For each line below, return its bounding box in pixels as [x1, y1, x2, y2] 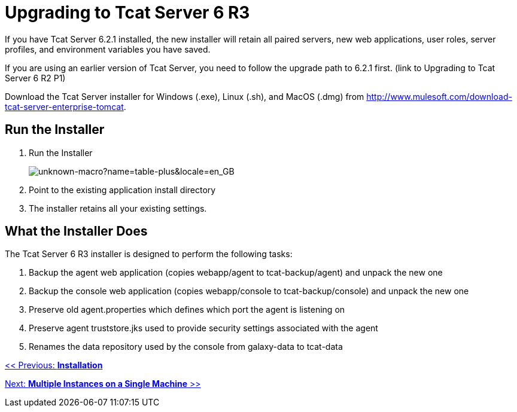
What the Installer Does [5, 224, 148, 239]
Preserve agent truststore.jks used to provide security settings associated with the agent [29, 323, 378, 334]
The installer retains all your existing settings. [29, 203, 207, 213]
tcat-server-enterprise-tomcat [5, 101, 124, 112]
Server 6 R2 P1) [5, 72, 66, 83]
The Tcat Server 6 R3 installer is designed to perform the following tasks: [5, 249, 293, 260]
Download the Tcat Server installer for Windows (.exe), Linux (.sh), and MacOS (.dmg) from [5, 91, 364, 102]
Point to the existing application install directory [29, 184, 216, 195]
